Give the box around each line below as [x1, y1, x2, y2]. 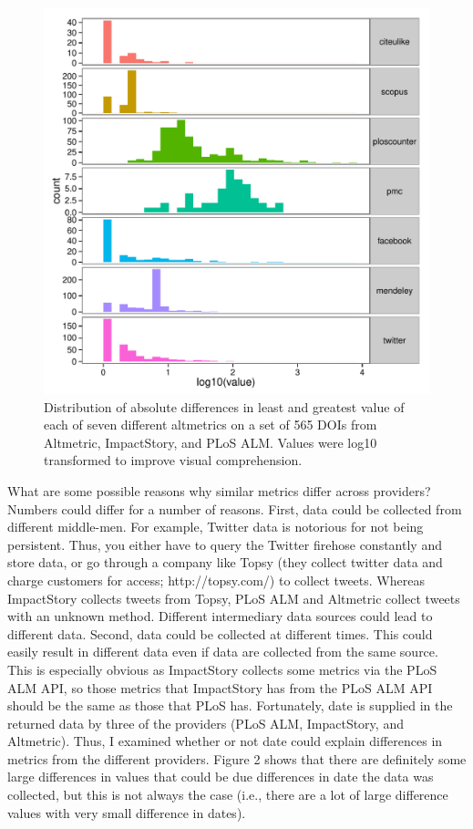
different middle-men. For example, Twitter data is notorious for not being [7, 517, 424, 536]
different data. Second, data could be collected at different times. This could [7, 624, 433, 643]
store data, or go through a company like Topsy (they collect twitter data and [7, 553, 443, 572]
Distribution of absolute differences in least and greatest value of [44, 397, 405, 416]
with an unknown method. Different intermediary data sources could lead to [7, 606, 433, 626]
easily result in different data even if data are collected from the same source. [7, 642, 438, 661]
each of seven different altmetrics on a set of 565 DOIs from [44, 415, 377, 434]
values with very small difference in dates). [7, 803, 246, 822]
